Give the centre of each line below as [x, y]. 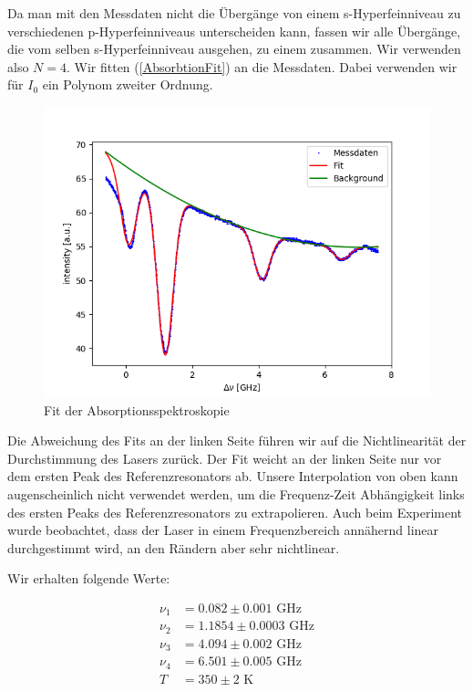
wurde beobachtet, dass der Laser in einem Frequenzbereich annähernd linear [223, 530]
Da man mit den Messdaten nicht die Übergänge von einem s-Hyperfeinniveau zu [234, 13]
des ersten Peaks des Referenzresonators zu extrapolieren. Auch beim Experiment [235, 512]
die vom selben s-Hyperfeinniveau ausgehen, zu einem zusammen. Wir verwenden [234, 49]
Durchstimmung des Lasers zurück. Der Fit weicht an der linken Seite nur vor [225, 458]
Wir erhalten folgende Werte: [89, 578]
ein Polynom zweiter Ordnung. [128, 84]
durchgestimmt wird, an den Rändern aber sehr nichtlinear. [174, 547]
